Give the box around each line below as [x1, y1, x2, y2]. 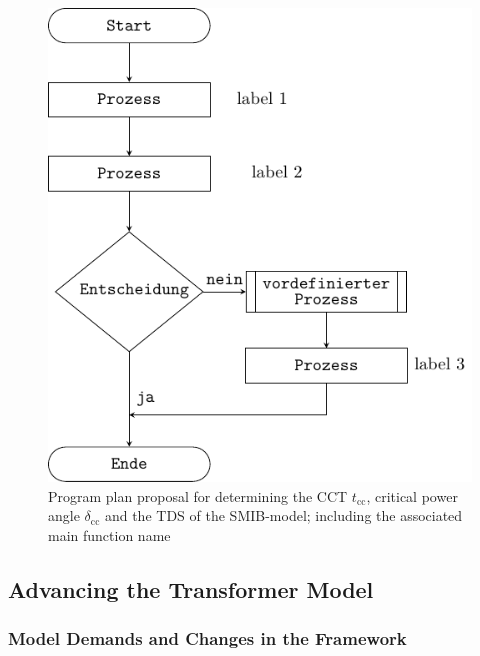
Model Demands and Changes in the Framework [8, 626, 407, 651]
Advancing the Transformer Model [8, 573, 374, 604]
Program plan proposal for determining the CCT [48, 485, 348, 506]
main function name [48, 524, 171, 545]
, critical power [366, 485, 458, 506]
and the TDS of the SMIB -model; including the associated [104, 505, 463, 526]
